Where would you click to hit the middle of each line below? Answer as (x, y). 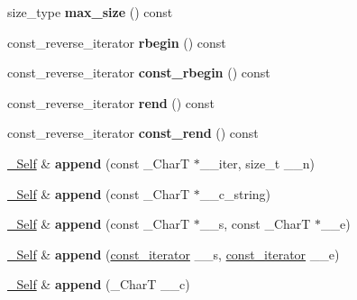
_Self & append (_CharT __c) (99, 284)
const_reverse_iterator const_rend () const (133, 133)
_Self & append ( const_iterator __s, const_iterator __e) (174, 254)
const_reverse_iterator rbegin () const (117, 42)
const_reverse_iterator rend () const (111, 102)
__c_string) (235, 193)
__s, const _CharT (255, 224)
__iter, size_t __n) (257, 163)
